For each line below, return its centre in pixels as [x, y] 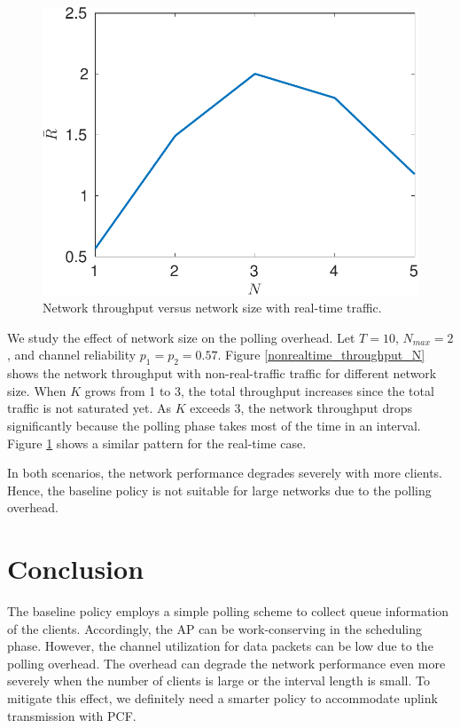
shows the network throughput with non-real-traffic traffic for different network [222, 373]
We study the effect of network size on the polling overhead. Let [181, 337]
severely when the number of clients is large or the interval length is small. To [218, 681]
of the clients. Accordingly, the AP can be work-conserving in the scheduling [214, 628]
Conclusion [76, 569]
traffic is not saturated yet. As [90, 408]
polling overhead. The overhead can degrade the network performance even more [226, 663]
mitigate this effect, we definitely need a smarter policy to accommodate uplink [222, 698]
